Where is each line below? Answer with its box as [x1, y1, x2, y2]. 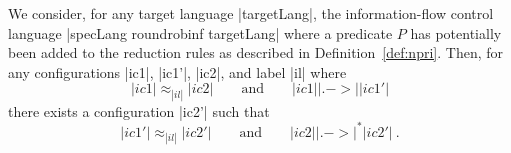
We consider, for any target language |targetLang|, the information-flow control [8, 3, 494, 23]
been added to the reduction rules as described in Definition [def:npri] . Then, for [8, 42, 503, 63]
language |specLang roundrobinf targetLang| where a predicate [8, 22, 393, 43]
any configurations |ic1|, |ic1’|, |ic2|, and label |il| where [8, 61, 347, 82]
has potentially [410, 22, 502, 43]
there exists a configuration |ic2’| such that [8, 100, 270, 121]
